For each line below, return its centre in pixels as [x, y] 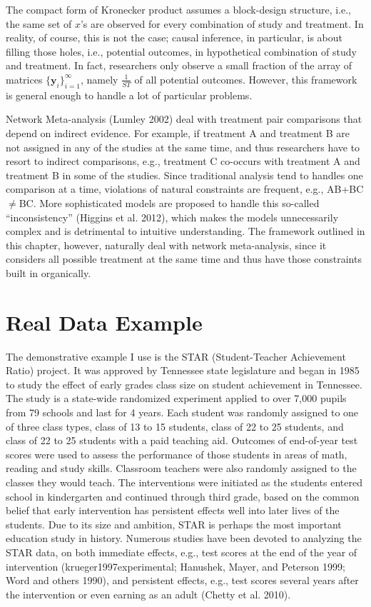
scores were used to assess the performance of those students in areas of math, [177, 454]
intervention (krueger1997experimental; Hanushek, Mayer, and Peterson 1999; [176, 566]
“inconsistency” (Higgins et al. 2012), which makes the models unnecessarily [172, 217]
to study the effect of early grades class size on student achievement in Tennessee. [184, 384]
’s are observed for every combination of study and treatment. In [222, 23]
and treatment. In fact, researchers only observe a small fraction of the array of [179, 65]
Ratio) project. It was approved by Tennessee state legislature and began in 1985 [183, 370]
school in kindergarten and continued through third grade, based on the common [183, 496]
